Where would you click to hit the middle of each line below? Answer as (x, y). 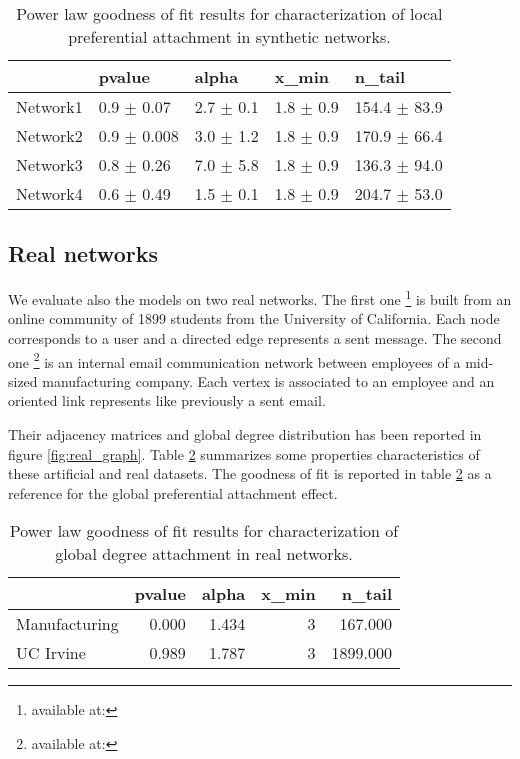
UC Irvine (51, 653)
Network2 (49, 135)
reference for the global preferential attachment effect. (173, 492)
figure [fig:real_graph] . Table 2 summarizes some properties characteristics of (244, 453)
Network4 (49, 193)
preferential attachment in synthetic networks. (229, 36)
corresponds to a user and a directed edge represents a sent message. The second (255, 338)
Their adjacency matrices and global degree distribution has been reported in (245, 434)
